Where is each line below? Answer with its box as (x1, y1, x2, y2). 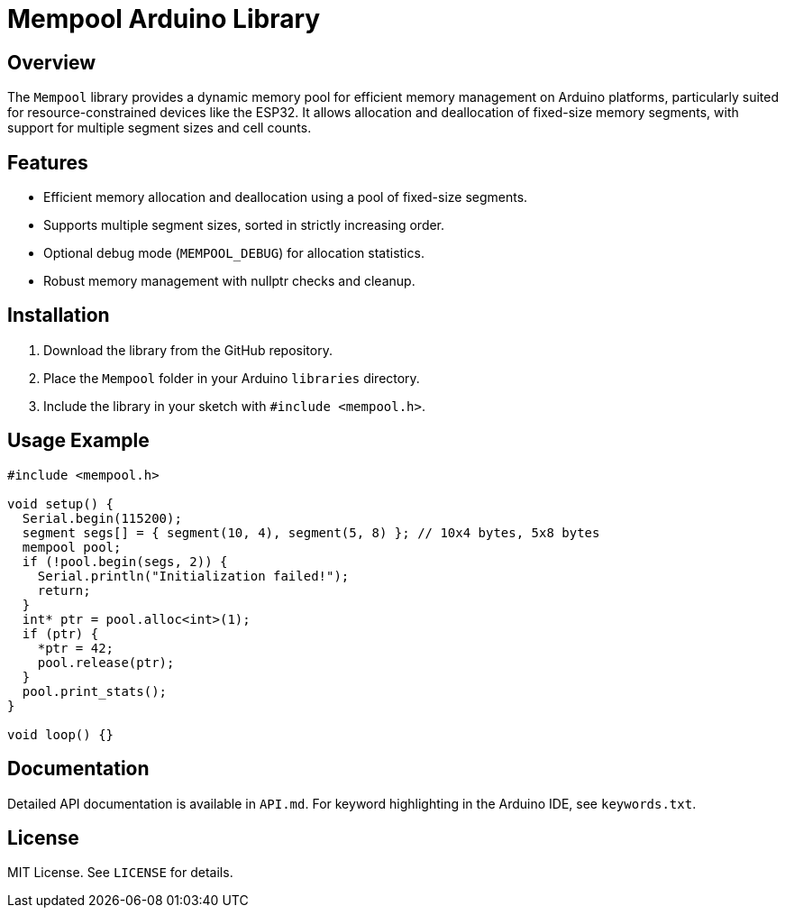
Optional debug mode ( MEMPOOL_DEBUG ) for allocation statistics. (43, 245, 424, 261)
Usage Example (7, 429, 150, 453)
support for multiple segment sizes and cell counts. (7, 120, 312, 136)
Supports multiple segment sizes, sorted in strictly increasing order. (43, 217, 445, 233)
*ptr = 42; (37, 640, 114, 655)
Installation (7, 304, 110, 327)
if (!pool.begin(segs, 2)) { (22, 554, 228, 569)
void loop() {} (7, 727, 114, 742)
